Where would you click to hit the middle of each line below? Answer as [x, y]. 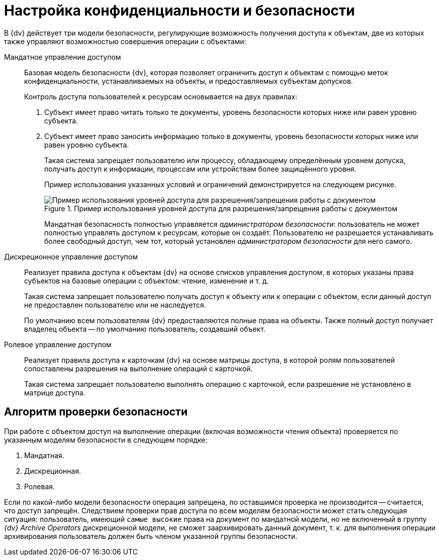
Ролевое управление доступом [58, 344]
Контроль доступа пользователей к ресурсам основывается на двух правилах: [161, 96]
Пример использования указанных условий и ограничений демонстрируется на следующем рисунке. [221, 184]
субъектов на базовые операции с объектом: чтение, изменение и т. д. [147, 281]
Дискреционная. [53, 471]
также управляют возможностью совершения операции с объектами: [125, 41]
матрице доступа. [55, 392]
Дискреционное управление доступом [71, 256]
